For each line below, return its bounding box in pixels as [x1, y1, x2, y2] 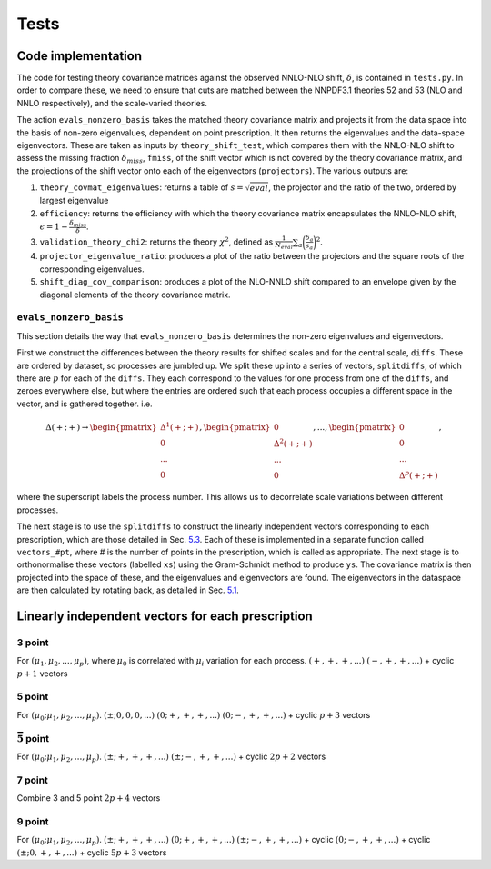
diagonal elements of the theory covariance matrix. [39, 289, 231, 300]
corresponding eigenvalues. [39, 264, 145, 275]
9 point [16, 814, 49, 827]
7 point [16, 774, 49, 786]
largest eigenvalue [39, 195, 109, 206]
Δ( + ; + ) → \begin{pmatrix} [45, 422, 157, 432]
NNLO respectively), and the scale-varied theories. [16, 97, 208, 108]
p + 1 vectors [16, 668, 68, 679]
